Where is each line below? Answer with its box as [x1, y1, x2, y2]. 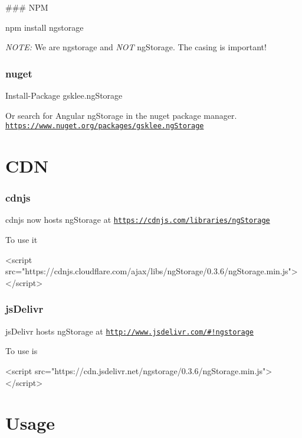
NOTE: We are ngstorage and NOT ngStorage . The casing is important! [5, 41, 267, 53]
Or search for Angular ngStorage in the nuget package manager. [5, 109, 237, 121]
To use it [5, 233, 38, 246]
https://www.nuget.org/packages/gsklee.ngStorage [5, 122, 204, 131]
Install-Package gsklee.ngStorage [5, 89, 123, 101]
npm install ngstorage [5, 21, 84, 33]
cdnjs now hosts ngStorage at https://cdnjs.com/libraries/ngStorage [5, 213, 270, 226]
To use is [5, 345, 38, 357]
